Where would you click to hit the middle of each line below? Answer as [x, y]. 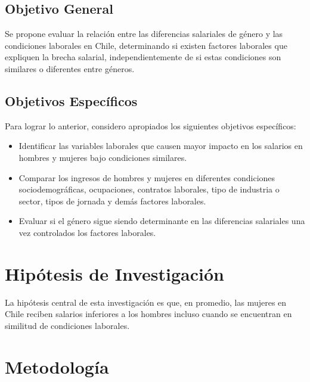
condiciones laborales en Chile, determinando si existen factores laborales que [146, 45]
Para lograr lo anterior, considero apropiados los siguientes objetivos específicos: [151, 125]
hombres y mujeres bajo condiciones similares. [103, 157]
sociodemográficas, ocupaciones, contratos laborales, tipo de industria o [149, 189]
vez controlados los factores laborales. [87, 232]
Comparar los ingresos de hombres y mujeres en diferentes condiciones [147, 177]
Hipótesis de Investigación [114, 273]
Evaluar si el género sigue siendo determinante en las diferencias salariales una [162, 221]
